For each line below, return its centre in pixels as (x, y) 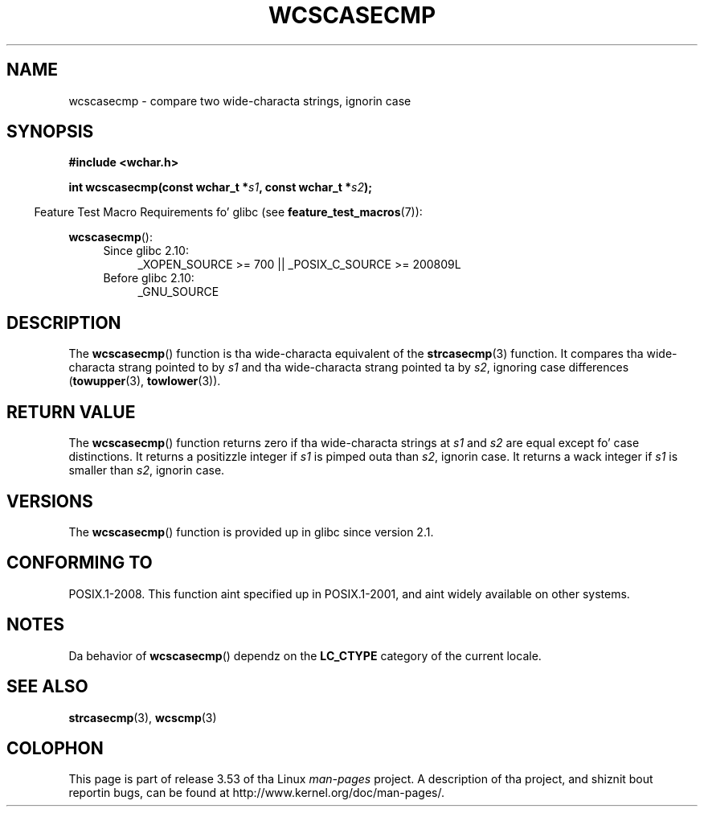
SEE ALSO (47, 687)
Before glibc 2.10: (149, 278)
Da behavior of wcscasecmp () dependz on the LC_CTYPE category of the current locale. (305, 655)
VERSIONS (50, 501)
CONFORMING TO (80, 563)
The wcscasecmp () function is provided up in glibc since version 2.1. (251, 532)
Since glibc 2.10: (146, 251)
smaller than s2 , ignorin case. (147, 470)
